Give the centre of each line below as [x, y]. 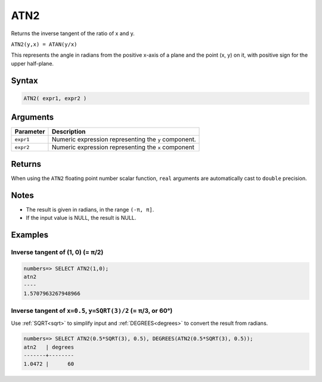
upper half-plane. [32, 63]
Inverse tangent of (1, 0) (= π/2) [57, 252]
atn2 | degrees [49, 347]
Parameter [30, 132]
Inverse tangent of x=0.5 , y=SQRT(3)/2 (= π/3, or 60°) [92, 311]
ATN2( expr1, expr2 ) [55, 98]
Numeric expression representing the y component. [124, 139]
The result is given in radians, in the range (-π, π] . [90, 209]
